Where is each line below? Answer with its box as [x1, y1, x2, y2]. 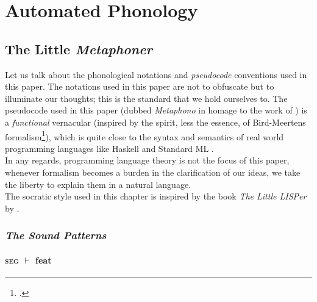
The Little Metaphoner [5, 39, 152, 58]
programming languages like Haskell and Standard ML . [5, 142, 214, 154]
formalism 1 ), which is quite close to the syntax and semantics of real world [5, 128, 284, 143]
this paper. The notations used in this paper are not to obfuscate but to [5, 80, 274, 93]
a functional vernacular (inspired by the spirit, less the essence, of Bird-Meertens [5, 115, 306, 128]
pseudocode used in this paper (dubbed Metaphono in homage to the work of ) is [5, 104, 307, 117]
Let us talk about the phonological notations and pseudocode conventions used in [5, 68, 307, 81]
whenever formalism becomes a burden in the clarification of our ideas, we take [5, 165, 301, 178]
